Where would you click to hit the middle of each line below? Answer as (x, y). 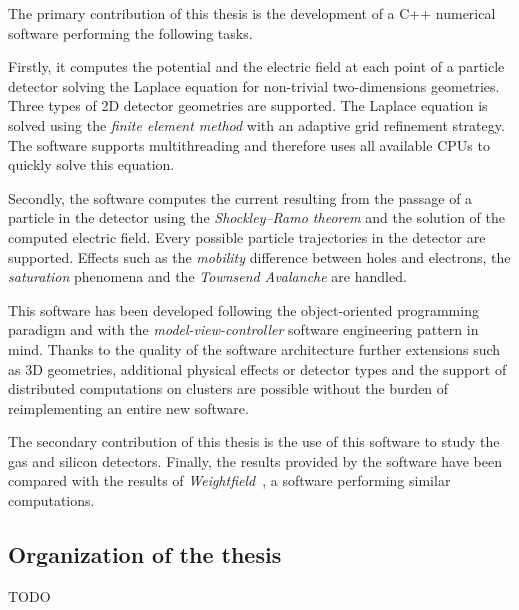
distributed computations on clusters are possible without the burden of (228, 388)
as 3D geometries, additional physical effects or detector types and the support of (257, 368)
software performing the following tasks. (130, 32)
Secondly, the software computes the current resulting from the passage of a (240, 197)
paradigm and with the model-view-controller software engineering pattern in (243, 329)
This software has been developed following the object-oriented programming (243, 309)
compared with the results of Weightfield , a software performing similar (229, 480)
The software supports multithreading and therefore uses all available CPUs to (249, 144)
